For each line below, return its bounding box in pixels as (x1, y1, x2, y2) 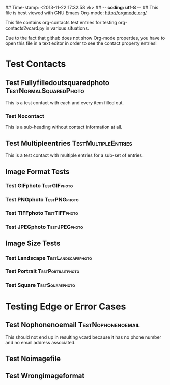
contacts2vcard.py (5, 25, 45, 31)
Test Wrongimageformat (5, 372, 85, 380)
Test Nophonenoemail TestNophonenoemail (5, 320, 140, 329)
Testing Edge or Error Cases (5, 300, 126, 312)
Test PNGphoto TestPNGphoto (5, 196, 79, 203)
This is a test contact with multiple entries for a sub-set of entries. (5, 152, 144, 158)
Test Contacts (5, 58, 66, 70)
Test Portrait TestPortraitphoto (5, 268, 80, 275)
